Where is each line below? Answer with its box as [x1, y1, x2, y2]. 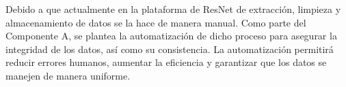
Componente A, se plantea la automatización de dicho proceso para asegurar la [5, 29, 337, 43]
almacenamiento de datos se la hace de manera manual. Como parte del [5, 15, 306, 29]
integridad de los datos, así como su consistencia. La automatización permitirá [5, 41, 334, 56]
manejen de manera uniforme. [5, 68, 131, 82]
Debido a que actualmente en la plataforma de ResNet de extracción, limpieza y [5, 2, 341, 16]
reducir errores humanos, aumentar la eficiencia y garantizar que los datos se [5, 55, 327, 69]
